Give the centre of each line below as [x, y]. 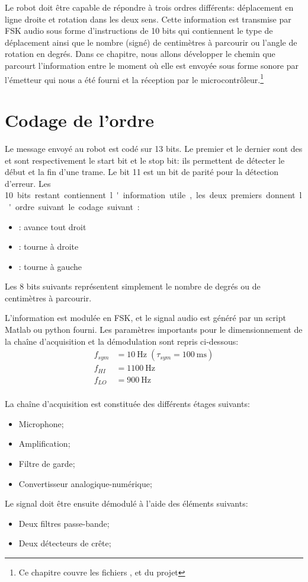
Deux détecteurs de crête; [65, 543]
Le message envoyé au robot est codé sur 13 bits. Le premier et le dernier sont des [154, 148]
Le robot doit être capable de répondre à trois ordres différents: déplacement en [149, 7]
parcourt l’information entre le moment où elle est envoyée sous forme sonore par [152, 65]
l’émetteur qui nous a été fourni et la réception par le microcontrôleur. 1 [134, 78]
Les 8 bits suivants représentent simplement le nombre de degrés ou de [133, 286]
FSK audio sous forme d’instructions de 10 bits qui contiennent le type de [139, 31]
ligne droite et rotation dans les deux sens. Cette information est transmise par [148, 19]
